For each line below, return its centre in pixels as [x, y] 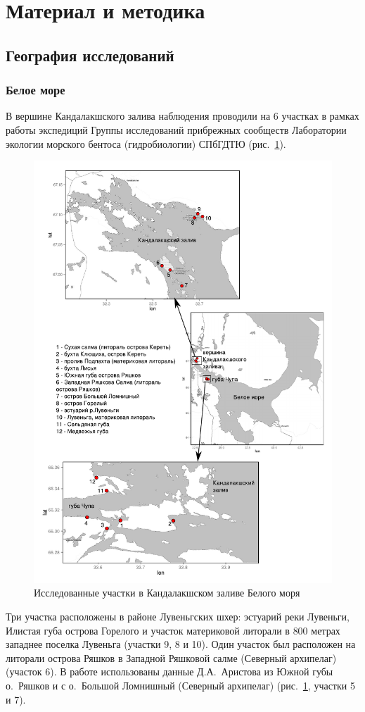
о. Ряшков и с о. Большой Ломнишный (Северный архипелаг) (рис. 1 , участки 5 [180, 685]
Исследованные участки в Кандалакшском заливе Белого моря [167, 593]
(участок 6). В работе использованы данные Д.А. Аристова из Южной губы [169, 672]
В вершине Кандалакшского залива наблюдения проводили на [138, 116]
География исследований [90, 55]
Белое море [36, 90]
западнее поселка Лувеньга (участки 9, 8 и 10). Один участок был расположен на [181, 644]
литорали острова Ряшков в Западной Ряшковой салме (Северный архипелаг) [171, 657]
